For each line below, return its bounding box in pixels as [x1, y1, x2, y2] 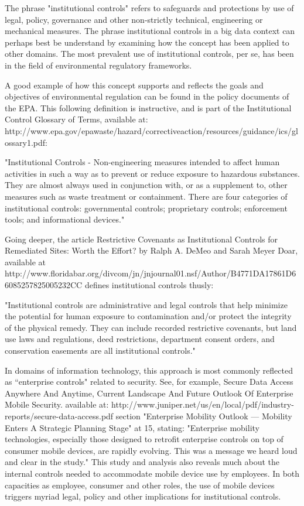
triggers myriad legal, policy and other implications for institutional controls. [5, 490, 281, 502]
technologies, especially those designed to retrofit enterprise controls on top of [5, 433, 283, 445]
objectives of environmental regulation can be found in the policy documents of [5, 90, 289, 102]
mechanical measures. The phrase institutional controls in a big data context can [5, 25, 295, 37]
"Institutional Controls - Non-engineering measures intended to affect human [5, 156, 280, 168]
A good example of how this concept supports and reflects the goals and [5, 78, 264, 91]
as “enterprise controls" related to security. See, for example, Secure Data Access [5, 375, 293, 388]
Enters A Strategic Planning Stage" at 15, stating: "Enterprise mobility [5, 421, 259, 433]
